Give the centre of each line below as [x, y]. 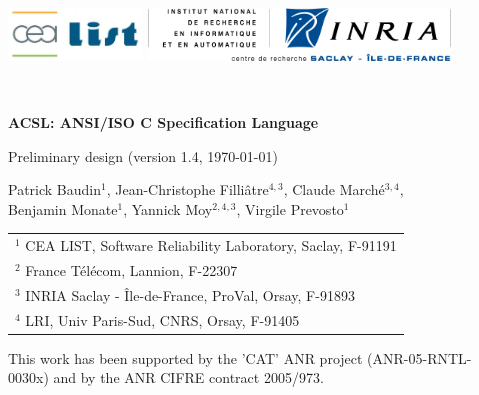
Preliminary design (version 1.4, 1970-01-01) [143, 155]
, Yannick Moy [168, 208]
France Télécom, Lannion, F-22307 [131, 270]
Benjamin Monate [63, 208]
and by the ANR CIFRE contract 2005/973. [188, 377]
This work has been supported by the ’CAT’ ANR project [185, 357]
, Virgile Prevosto [290, 208]
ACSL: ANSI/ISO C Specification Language [163, 122]
